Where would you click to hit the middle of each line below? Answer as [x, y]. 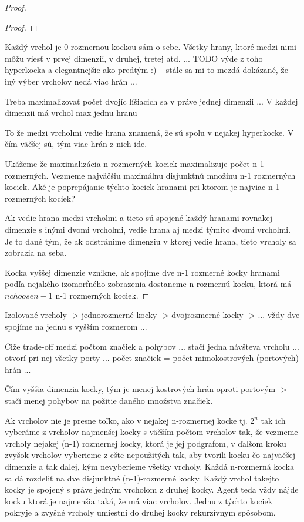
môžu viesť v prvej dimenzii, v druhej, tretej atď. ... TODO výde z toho [134, 58]
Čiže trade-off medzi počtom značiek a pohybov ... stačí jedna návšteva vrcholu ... [152, 346]
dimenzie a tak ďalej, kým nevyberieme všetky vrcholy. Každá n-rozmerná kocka [149, 466]
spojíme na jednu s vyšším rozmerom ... [76, 327]
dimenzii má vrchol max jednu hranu [71, 113]
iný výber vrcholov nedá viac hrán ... [71, 81]
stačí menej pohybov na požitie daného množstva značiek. [109, 401]
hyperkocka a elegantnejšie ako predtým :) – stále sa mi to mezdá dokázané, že [146, 70]
